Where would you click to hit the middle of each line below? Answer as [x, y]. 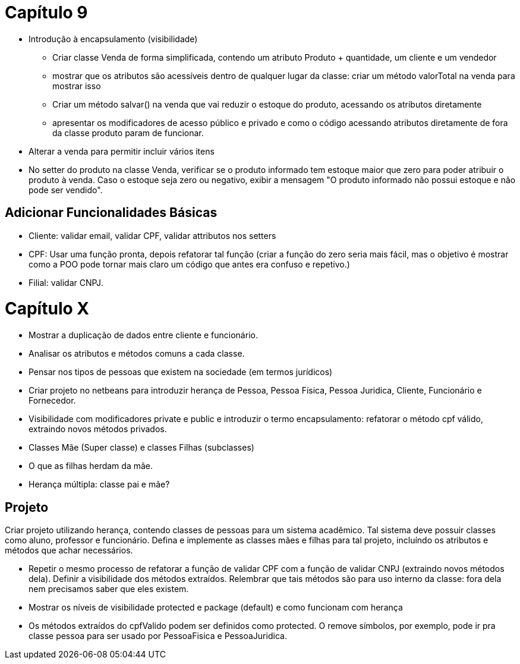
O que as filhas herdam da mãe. [91, 466]
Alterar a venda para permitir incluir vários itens [122, 151]
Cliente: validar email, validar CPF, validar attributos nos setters [152, 235]
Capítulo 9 [46, 12]
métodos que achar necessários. [69, 550]
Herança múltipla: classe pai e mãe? [99, 484]
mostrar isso [77, 86]
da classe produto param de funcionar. [128, 133]
